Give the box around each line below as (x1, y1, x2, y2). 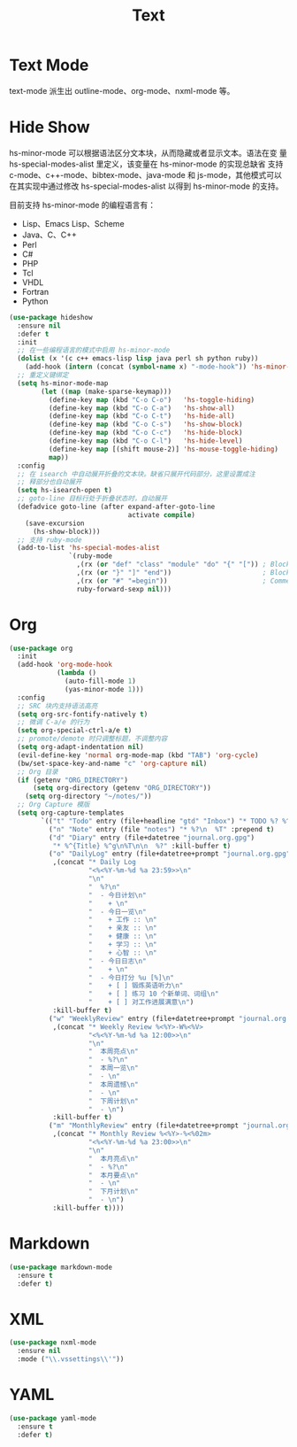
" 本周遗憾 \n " (88, 1079, 139, 1089)
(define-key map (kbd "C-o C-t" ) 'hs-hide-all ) (48, 412, 236, 421)
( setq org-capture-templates (17, 809, 125, 817)
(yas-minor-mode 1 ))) (65, 685, 144, 693)
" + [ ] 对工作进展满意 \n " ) (88, 998, 194, 1007)
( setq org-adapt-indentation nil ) (17, 743, 144, 752)
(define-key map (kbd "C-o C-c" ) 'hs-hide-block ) (48, 429, 243, 437)
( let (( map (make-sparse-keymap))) (41, 387, 172, 396)
